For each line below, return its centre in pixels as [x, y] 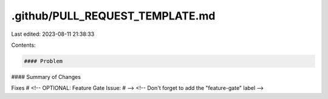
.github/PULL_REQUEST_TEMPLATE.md [113, 16]
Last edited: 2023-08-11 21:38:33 [53, 34]
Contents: [23, 45]
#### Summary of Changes [46, 77]
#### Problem [43, 61]
